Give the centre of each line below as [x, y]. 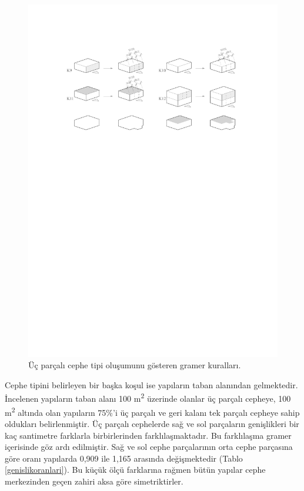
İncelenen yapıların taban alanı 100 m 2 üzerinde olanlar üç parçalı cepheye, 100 [148, 398]
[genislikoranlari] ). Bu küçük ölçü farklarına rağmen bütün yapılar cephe [135, 470]
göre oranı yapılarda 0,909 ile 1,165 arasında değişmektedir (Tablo [124, 458]
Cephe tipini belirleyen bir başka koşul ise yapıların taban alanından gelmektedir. [151, 384]
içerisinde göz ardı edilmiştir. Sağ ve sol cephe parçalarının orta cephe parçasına [149, 447]
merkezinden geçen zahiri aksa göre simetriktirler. [94, 481]
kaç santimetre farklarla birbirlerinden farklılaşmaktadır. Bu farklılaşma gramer [148, 435]
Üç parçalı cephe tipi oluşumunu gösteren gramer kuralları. [135, 365]
